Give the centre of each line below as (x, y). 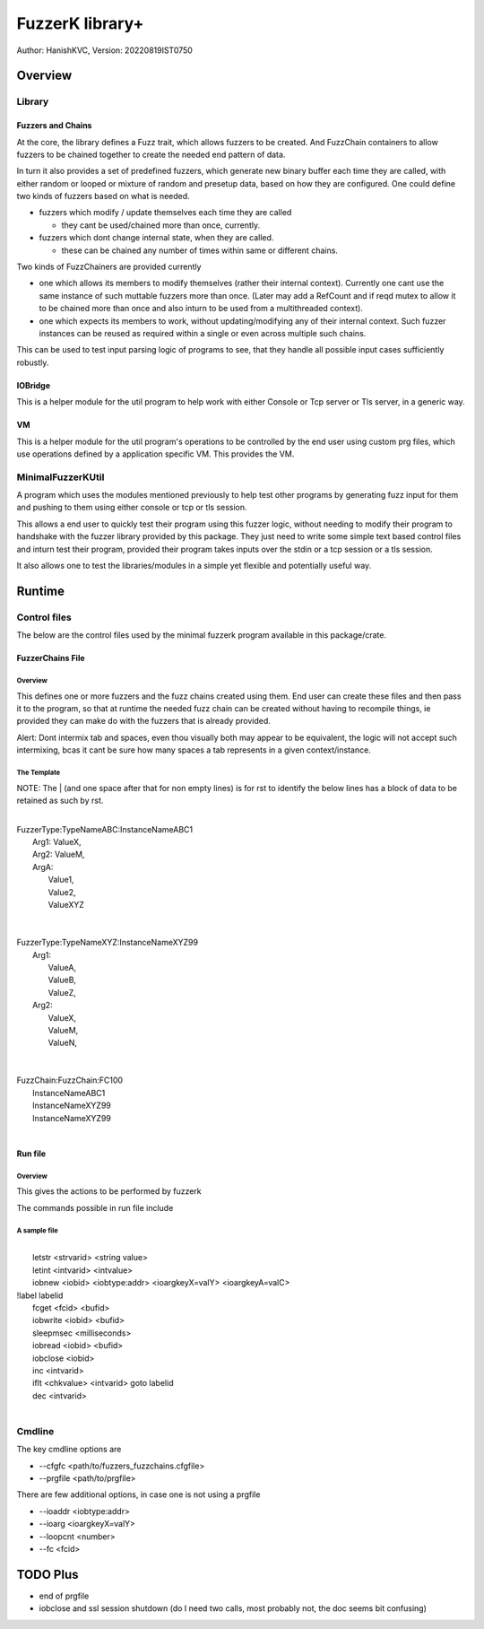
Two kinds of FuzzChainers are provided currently (109, 267)
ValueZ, (62, 992)
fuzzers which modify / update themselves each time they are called (165, 213)
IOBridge (34, 385)
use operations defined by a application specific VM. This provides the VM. (156, 454)
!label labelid (40, 1295)
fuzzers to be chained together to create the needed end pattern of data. (151, 154)
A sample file (37, 1230)
